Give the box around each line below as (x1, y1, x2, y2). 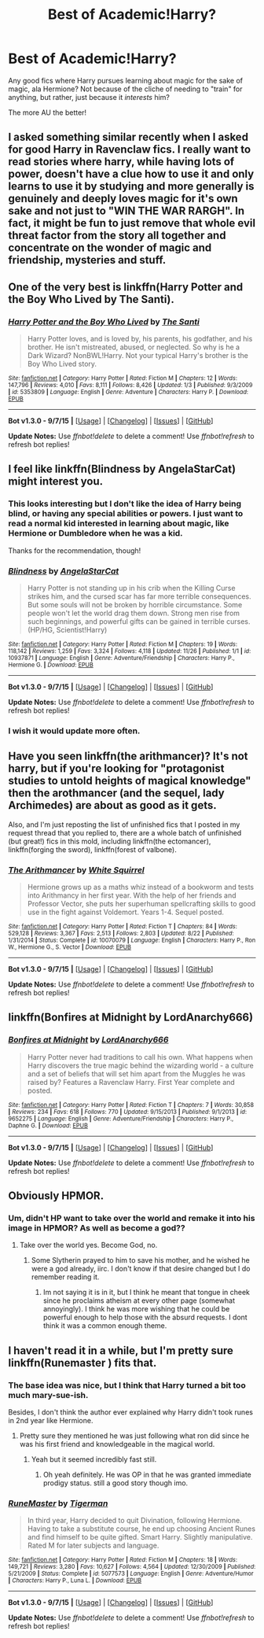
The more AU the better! (8, 108, 87, 117)
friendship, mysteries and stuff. (8, 253, 167, 267)
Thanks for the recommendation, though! (8, 545, 141, 555)
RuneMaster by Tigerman (8, 1498, 108, 1509)
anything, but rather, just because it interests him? (8, 92, 170, 101)
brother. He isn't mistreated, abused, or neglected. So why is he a (27, 342, 240, 352)
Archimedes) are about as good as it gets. (8, 799, 218, 812)
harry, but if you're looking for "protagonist (8, 762, 225, 776)
